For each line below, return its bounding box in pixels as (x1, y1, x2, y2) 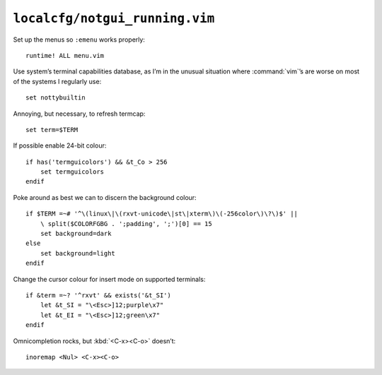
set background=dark (40, 230, 112, 238)
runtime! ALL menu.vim (25, 52, 105, 59)
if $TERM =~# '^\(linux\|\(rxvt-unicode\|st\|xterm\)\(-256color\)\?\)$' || (25, 210, 299, 218)
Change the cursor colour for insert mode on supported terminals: (13, 275, 206, 283)
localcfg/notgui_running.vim (13, 11, 215, 26)
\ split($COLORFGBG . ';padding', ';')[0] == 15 (40, 220, 212, 227)
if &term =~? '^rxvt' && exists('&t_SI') (25, 291, 171, 299)
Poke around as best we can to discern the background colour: (13, 193, 197, 201)
